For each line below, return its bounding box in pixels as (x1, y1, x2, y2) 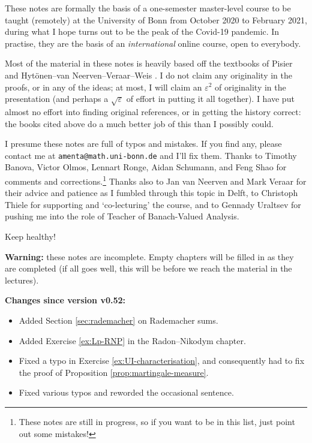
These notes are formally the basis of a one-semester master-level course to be (5, 2, 291, 14)
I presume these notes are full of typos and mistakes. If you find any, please (5, 137, 282, 150)
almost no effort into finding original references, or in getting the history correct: (5, 105, 301, 117)
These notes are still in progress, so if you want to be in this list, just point (19, 415, 295, 427)
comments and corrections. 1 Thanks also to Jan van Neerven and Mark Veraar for (5, 173, 307, 187)
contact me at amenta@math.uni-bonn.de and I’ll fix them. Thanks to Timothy (5, 149, 297, 161)
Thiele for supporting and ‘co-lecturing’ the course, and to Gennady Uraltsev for (5, 198, 301, 210)
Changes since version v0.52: (5, 294, 125, 306)
